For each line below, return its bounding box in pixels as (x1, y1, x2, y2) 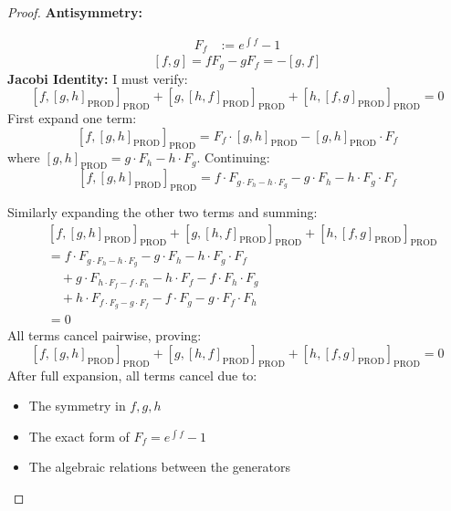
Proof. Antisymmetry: (7, 3, 142, 21)
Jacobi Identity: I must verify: (7, 68, 188, 88)
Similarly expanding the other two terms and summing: (7, 202, 318, 221)
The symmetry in (28, 396, 126, 415)
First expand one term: (7, 109, 137, 127)
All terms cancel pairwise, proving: (7, 326, 202, 345)
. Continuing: (196, 148, 270, 167)
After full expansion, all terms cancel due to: (7, 365, 257, 384)
